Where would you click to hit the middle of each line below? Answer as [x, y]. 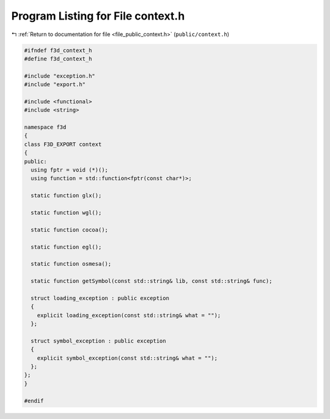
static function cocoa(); [69, 230]
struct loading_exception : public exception [100, 298]
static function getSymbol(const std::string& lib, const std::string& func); [152, 281]
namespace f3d [45, 127]
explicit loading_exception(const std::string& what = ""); [129, 315]
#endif [34, 401]
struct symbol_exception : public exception [98, 341]
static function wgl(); [66, 213]
